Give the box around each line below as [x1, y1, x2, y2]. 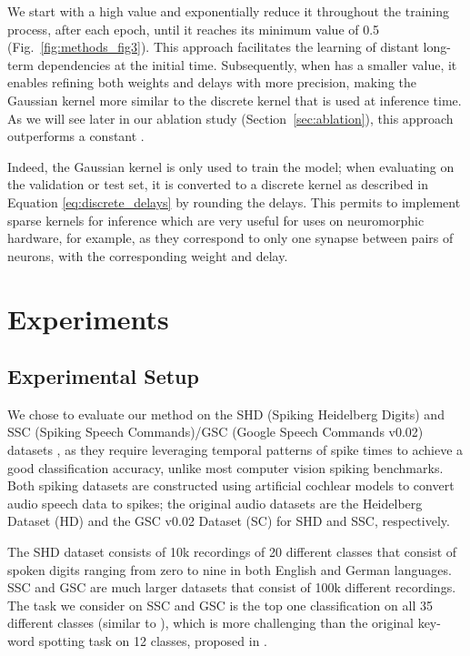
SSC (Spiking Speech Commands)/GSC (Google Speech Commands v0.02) [7, 422, 424, 441]
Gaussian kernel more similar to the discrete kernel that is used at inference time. [7, 90, 462, 109]
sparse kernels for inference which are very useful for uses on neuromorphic [7, 210, 425, 229]
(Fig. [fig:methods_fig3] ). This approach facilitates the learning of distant [7, 37, 419, 56]
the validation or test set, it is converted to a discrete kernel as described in [7, 175, 428, 194]
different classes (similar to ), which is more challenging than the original [7, 613, 414, 632]
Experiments [7, 299, 169, 337]
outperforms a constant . [7, 126, 145, 146]
